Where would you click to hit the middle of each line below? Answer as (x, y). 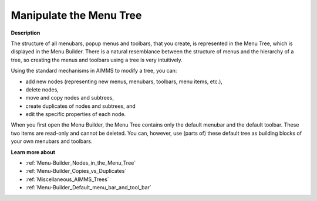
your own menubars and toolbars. (52, 141)
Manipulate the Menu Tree (76, 15)
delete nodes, (42, 89)
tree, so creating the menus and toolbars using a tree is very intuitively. (97, 60)
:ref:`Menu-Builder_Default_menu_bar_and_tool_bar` (89, 188)
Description (26, 33)
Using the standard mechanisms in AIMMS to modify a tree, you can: (94, 71)
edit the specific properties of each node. (76, 114)
